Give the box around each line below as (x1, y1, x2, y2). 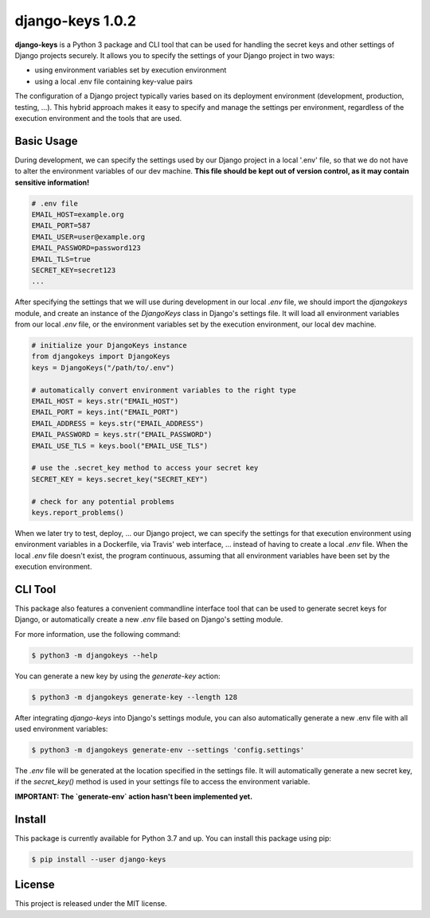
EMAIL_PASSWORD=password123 (31, 244, 141, 252)
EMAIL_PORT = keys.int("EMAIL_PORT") (31, 408, 179, 417)
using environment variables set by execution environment (34, 65, 227, 75)
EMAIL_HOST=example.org (31, 209, 125, 219)
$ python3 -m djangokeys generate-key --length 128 (31, 693, 238, 701)
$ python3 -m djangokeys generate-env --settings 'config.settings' (31, 745, 305, 755)
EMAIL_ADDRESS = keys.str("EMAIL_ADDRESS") (31, 419, 205, 428)
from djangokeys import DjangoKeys (31, 352, 170, 361)
